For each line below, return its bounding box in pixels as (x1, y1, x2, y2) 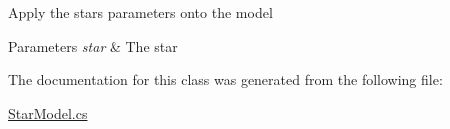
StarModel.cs (8, 102, 88, 123)
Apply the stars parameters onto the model (8, 2, 273, 22)
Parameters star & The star (8, 35, 178, 56)
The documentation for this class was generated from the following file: (8, 69, 443, 90)
